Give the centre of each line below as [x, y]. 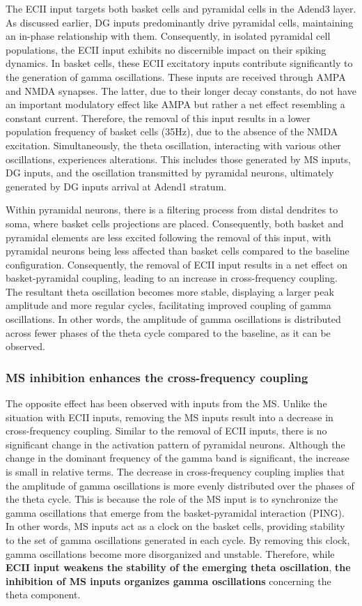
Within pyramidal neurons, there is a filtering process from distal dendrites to [172, 210]
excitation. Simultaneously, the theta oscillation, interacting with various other [173, 145]
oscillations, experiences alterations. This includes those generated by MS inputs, [178, 159]
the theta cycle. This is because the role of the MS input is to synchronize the [172, 499]
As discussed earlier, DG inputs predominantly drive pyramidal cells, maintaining [180, 22]
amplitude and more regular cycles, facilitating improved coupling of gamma [168, 305]
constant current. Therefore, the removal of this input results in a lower [158, 118]
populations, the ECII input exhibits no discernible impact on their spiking [166, 49]
